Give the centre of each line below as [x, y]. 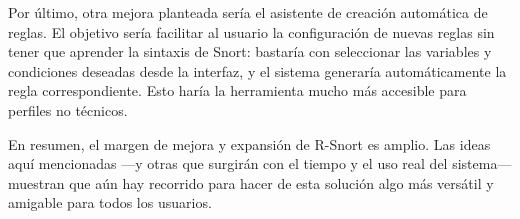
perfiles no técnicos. [68, 109]
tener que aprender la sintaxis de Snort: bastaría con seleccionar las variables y [250, 51]
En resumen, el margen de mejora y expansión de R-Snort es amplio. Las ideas [249, 143]
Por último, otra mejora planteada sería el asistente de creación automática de [248, 12]
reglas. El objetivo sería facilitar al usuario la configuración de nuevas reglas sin [251, 31]
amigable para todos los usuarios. [110, 202]
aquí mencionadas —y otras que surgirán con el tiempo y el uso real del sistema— [260, 163]
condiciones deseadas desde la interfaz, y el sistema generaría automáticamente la [257, 70]
